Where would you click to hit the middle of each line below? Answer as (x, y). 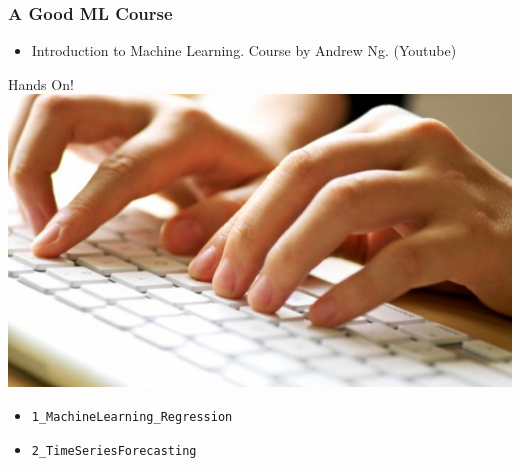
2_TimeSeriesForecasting (114, 450)
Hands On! (41, 83)
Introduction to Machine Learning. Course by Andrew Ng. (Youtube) (244, 50)
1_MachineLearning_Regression (132, 416)
